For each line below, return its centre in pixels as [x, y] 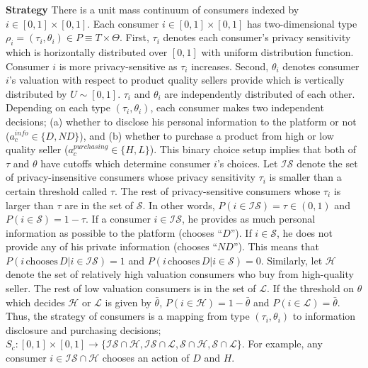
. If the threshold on [311, 288]
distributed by [36, 93]
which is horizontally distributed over [87, 51]
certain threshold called [57, 190]
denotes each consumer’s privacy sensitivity [257, 37]
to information [324, 316]
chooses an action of [146, 358]
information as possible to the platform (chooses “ [114, 232]
